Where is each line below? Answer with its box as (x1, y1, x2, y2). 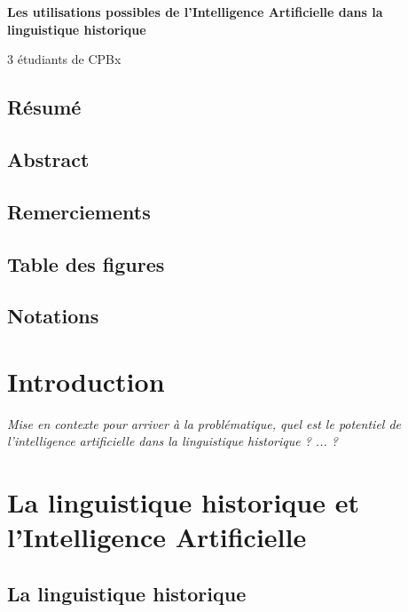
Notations (7, 302, 99, 330)
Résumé (7, 93, 82, 121)
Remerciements (7, 197, 151, 225)
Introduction (7, 362, 165, 399)
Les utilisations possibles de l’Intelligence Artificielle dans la (7, 3, 383, 20)
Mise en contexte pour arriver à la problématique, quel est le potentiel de (7, 414, 402, 433)
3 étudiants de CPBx (7, 50, 122, 68)
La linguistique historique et (7, 484, 359, 521)
